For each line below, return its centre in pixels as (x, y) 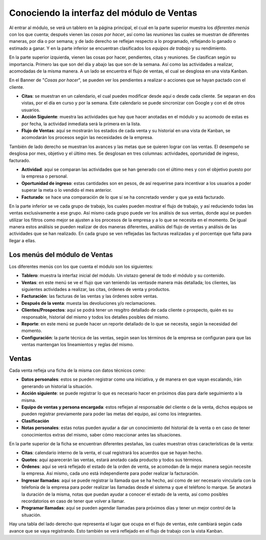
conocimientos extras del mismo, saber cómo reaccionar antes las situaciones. (101, 434)
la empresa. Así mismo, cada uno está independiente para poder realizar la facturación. (110, 473)
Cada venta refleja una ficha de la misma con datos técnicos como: (77, 370)
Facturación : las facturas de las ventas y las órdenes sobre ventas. (90, 296)
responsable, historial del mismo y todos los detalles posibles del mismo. (95, 317)
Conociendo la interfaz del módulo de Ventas (103, 13)
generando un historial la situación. (57, 386)
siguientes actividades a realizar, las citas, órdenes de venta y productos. (96, 289)
